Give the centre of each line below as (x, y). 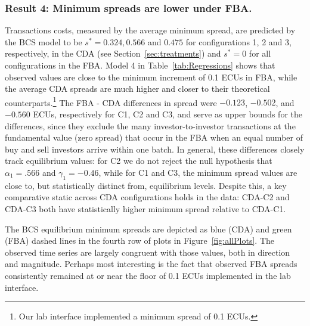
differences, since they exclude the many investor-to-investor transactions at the (150, 125)
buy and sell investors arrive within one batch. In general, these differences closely (155, 149)
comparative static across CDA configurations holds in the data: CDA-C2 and (147, 197)
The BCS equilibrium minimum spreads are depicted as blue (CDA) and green (148, 229)
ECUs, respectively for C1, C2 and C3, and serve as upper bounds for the (168, 114)
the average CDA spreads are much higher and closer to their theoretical (137, 89)
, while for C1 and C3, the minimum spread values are (198, 172)
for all (260, 53)
